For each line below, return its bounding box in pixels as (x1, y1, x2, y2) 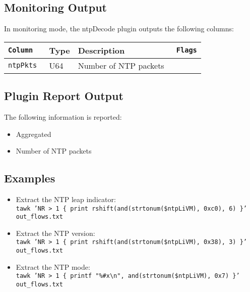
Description (78, 44, 125, 56)
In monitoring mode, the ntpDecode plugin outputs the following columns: (4, 23, 234, 34)
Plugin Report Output (4, 88, 123, 104)
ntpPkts (8, 61, 37, 70)
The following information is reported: (4, 112, 122, 122)
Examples (4, 170, 55, 186)
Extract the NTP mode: (16, 261, 90, 272)
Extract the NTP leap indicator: (16, 193, 116, 204)
